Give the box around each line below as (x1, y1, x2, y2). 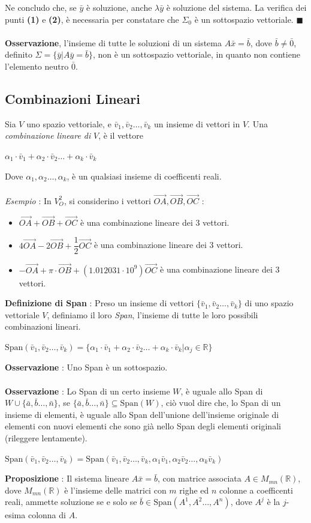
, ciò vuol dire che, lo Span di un (161, 396, 281, 409)
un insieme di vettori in (154, 117, 240, 130)
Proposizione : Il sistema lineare (5, 472, 129, 485)
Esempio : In (5, 194, 52, 207)
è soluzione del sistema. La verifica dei (166, 1, 307, 13)
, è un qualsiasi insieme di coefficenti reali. (67, 169, 222, 182)
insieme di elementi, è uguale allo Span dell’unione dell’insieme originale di (5, 408, 279, 420)
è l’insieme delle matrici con (64, 483, 167, 496)
